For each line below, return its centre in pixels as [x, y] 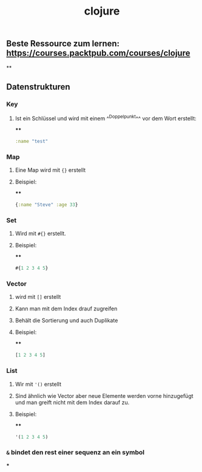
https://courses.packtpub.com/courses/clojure [98, 53]
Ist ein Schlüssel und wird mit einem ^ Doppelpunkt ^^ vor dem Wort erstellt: [106, 118]
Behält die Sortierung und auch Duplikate [66, 321]
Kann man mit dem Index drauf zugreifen [66, 309]
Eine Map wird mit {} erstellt [50, 170]
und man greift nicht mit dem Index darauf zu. [72, 402]
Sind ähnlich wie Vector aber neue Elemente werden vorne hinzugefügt [104, 395]
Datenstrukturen [39, 87]
